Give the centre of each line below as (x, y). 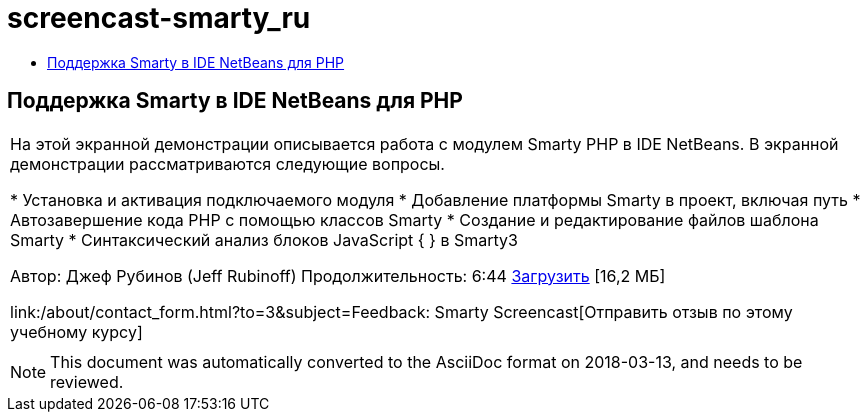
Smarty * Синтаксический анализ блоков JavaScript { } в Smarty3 (264, 239)
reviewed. (87, 381)
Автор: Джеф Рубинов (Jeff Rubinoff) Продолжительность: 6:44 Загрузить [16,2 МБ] (338, 275)
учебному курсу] (76, 331)
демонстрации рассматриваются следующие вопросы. (227, 163)
